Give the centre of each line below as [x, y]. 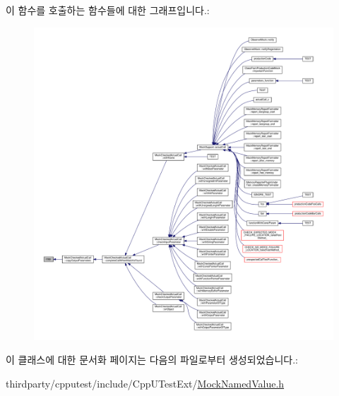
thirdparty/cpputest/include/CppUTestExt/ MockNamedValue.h [145, 383]
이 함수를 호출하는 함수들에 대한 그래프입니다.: [108, 10]
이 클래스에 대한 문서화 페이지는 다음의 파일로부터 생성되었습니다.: [152, 360]
